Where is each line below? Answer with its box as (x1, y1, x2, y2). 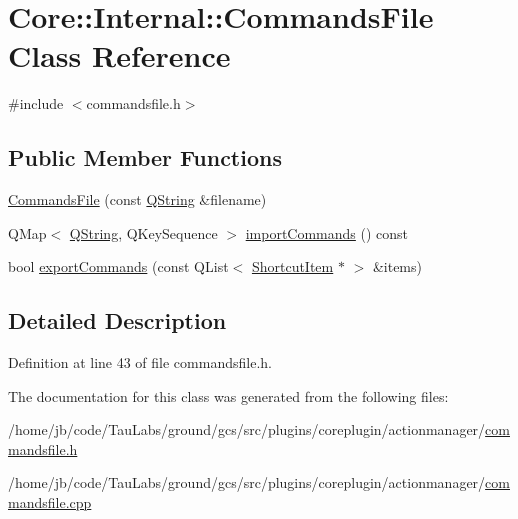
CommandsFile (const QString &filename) (8, 189, 267, 210)
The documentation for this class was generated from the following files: (8, 385, 449, 406)
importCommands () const (245, 222, 409, 243)
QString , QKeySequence (69, 222, 218, 243)
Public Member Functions (8, 142, 282, 173)
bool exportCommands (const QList (8, 256, 229, 277)
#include (8, 93, 64, 114)
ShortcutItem (251, 256, 334, 277)
